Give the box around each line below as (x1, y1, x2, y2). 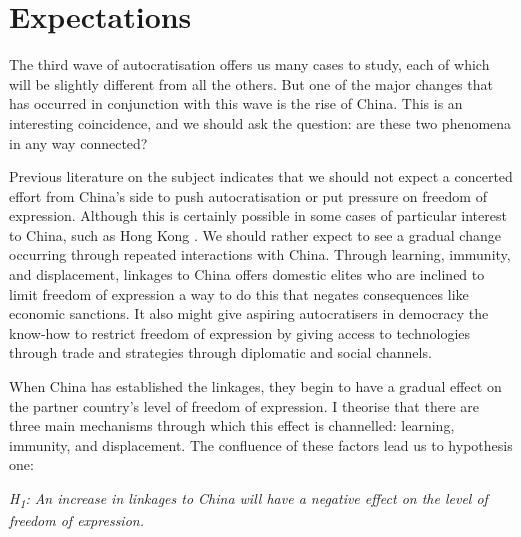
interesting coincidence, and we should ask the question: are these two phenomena (9, 112, 512, 133)
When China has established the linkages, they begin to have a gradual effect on (9, 376, 502, 397)
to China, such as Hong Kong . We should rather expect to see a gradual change (9, 224, 501, 245)
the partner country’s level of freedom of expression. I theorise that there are (9, 395, 479, 416)
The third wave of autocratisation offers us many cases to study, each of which (9, 54, 490, 75)
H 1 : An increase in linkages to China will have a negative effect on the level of (9, 488, 488, 511)
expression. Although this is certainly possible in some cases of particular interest (9, 205, 507, 226)
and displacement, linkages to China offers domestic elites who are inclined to (9, 264, 485, 285)
